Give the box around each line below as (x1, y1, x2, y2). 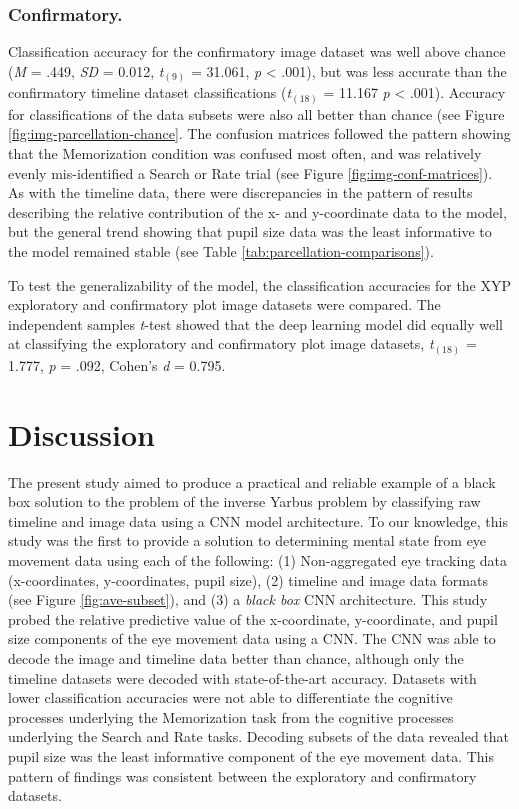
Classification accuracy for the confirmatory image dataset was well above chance (8, 41, 506, 62)
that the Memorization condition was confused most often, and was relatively (8, 143, 482, 164)
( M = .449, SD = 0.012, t (8, 60, 164, 81)
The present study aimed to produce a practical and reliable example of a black (8, 471, 496, 492)
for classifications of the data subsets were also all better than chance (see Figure (8, 103, 505, 124)
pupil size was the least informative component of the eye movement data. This (8, 745, 495, 766)
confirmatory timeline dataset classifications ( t (8, 82, 292, 103)
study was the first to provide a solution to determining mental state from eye (8, 530, 487, 551)
